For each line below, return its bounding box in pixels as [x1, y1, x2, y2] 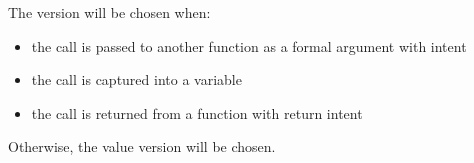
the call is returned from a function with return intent [31, 102, 363, 123]
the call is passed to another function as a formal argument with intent [31, 35, 467, 56]
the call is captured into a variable [31, 69, 242, 90]
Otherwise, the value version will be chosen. [8, 136, 276, 157]
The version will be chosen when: [8, 2, 211, 22]
